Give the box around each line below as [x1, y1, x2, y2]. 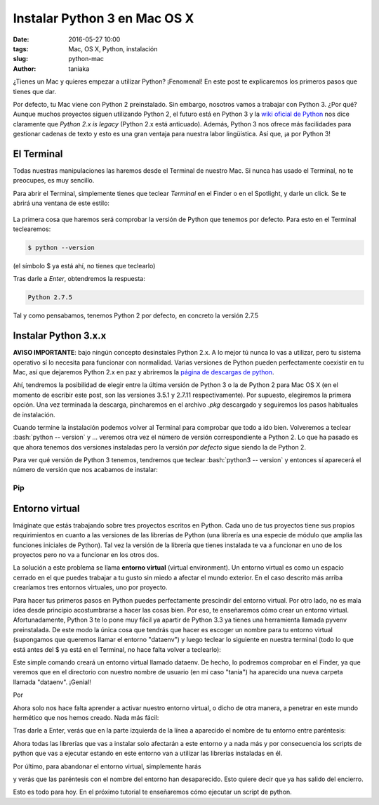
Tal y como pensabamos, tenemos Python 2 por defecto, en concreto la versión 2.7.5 [13, 311, 259, 320]
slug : [13, 55, 28, 63]
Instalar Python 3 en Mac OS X [13, 11, 194, 26]
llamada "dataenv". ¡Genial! [13, 678, 91, 686]
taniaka [68, 64, 90, 73]
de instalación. [13, 410, 55, 419]
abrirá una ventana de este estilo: [13, 199, 110, 207]
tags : [13, 44, 29, 53]
